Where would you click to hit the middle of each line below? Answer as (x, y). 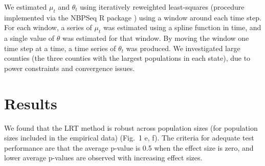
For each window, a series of (48, 27)
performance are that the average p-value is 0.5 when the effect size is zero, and (129, 147)
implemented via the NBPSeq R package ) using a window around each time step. (133, 17)
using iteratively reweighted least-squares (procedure (162, 7)
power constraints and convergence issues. (70, 68)
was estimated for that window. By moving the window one (156, 38)
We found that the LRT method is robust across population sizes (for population (131, 127)
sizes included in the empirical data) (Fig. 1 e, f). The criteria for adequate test (129, 138)
